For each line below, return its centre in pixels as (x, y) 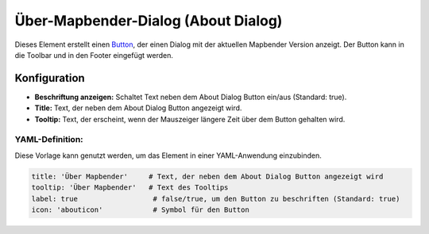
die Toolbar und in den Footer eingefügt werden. (94, 55)
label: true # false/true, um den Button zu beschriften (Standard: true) (216, 199)
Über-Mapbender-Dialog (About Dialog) (149, 21)
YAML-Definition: (49, 140)
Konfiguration (50, 78)
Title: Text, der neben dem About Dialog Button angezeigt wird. (138, 108)
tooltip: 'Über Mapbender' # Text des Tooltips (130, 188)
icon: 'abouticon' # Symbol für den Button (140, 209)
